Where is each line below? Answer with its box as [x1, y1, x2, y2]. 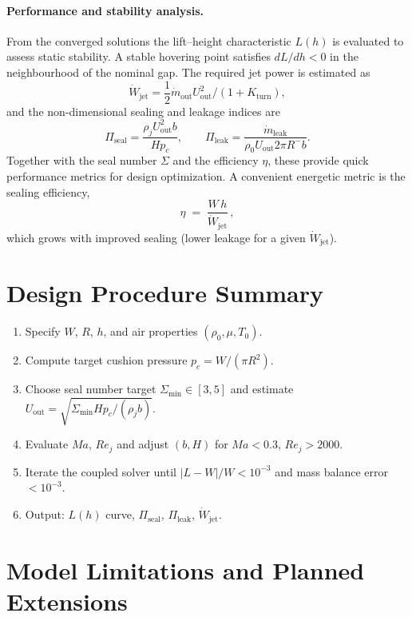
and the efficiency [172, 152, 259, 169]
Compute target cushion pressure [25, 352, 188, 368]
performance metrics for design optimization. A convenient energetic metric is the [6, 167, 406, 184]
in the [330, 48, 359, 65]
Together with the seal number [6, 152, 157, 169]
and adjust [117, 436, 169, 452]
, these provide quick [267, 152, 369, 169]
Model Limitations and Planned [6, 553, 365, 586]
